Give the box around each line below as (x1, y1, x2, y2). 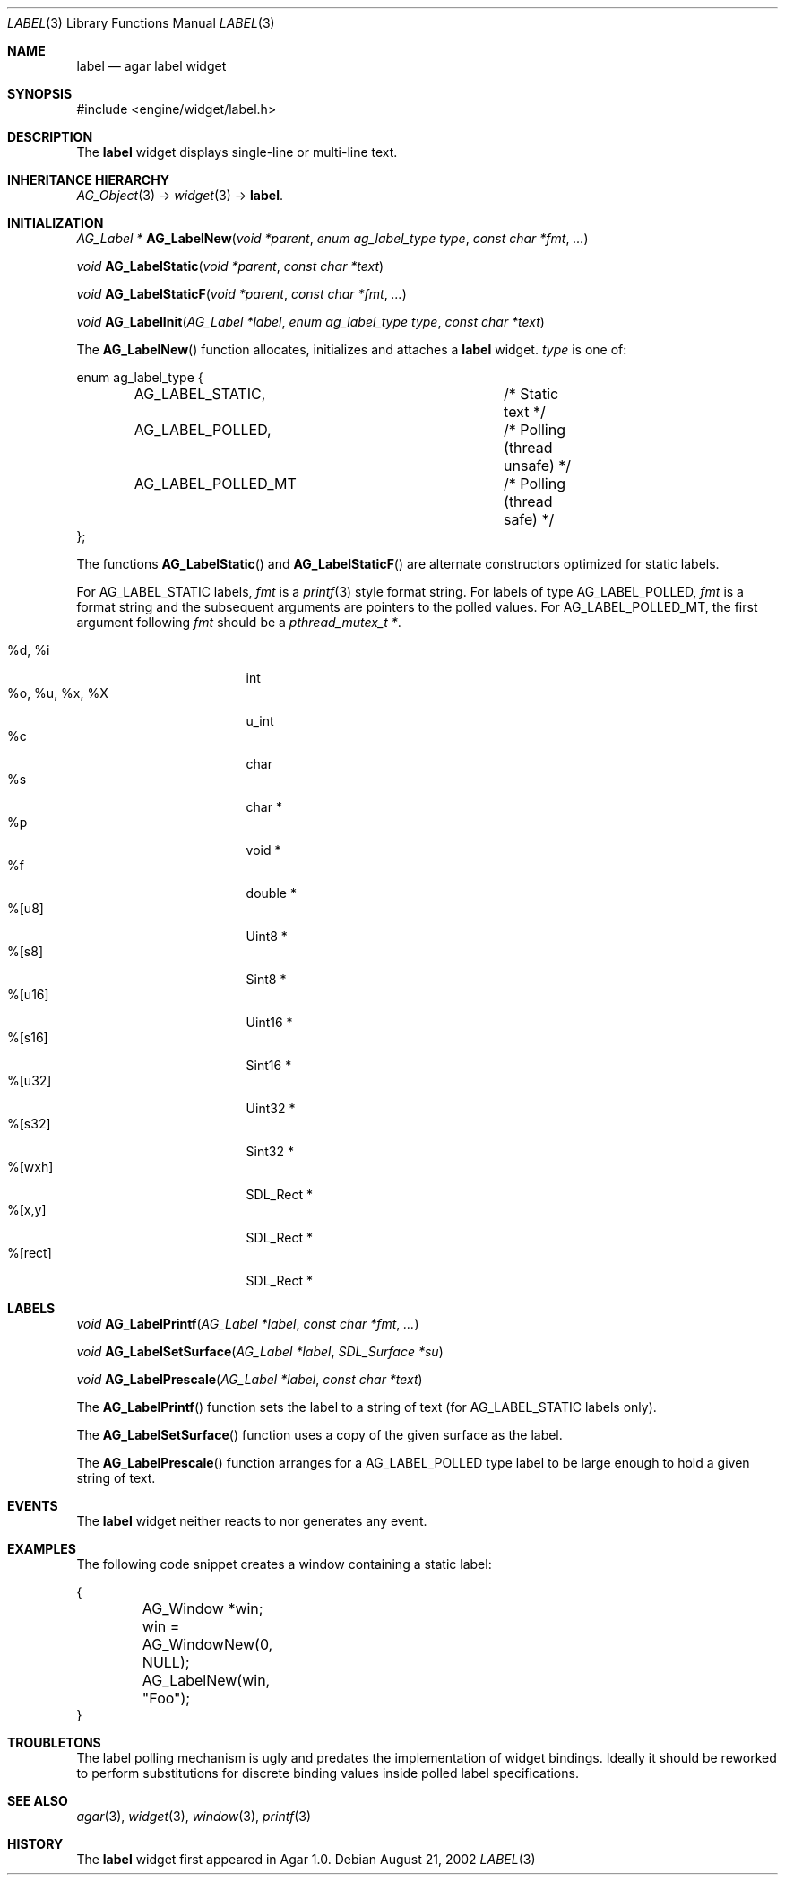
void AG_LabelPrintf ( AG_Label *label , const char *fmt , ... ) (76, 1316, 419, 1331)
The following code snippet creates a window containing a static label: (76, 1556, 492, 1572)
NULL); (142, 1653, 190, 1671)
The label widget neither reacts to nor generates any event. (76, 1513, 427, 1529)
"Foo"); (142, 1689, 191, 1707)
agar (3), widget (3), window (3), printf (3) (76, 1808, 312, 1824)
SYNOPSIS (7, 86, 73, 101)
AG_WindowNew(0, (142, 1635, 273, 1653)
